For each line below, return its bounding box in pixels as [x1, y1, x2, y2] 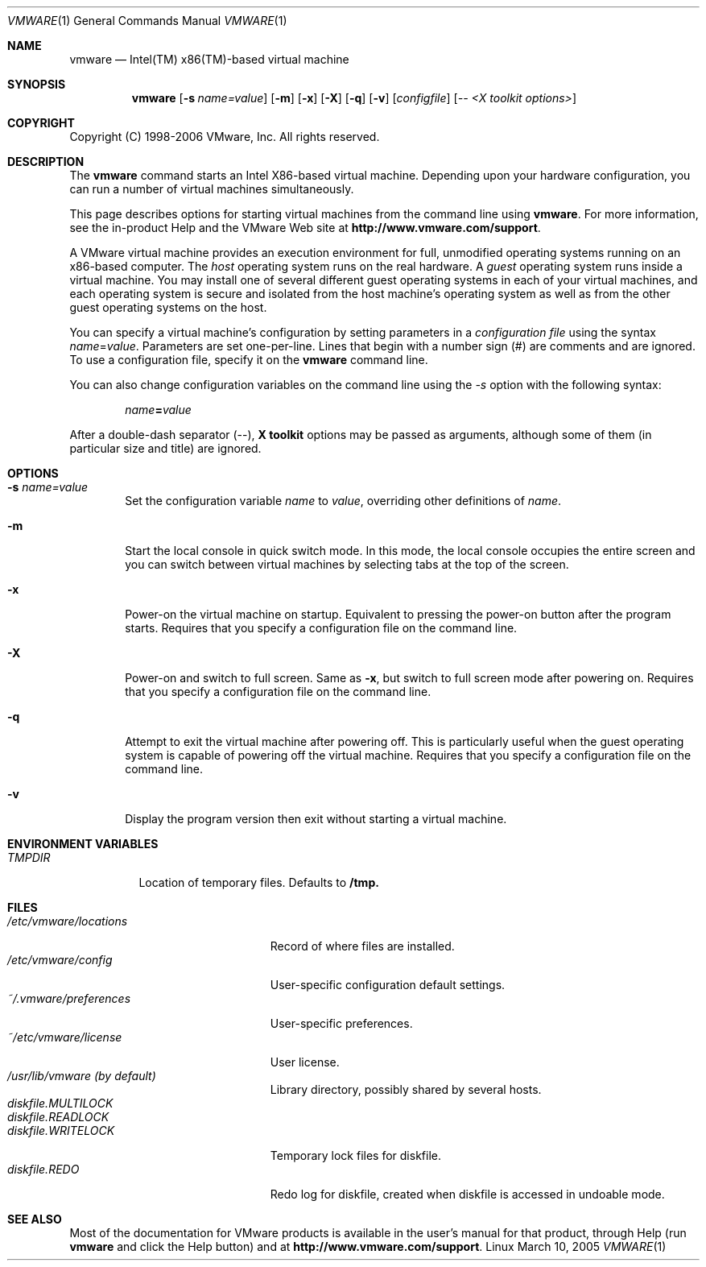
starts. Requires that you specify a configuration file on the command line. [125, 621, 518, 635]
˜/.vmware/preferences [7, 992, 131, 1005]
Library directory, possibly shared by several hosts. [270, 1083, 542, 1096]
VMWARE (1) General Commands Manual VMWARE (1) [7, 14, 287, 27]
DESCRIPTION [7, 155, 85, 168]
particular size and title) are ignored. [69, 441, 262, 455]
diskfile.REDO [7, 1162, 80, 1176]
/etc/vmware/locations [7, 914, 128, 928]
